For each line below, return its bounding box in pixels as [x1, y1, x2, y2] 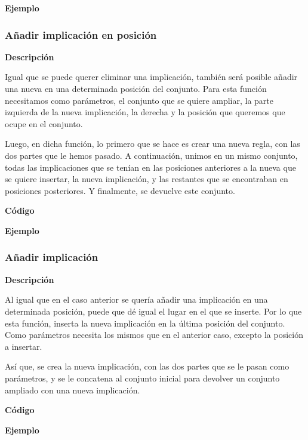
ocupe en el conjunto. [5, 117, 83, 130]
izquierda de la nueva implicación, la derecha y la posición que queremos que [5, 106, 285, 118]
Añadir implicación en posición [5, 27, 157, 42]
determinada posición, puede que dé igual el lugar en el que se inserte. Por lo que [5, 304, 302, 317]
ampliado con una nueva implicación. [5, 383, 140, 396]
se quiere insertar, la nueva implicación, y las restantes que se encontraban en [5, 173, 288, 185]
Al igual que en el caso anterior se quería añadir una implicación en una [5, 293, 268, 306]
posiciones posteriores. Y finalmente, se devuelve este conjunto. [5, 184, 235, 196]
